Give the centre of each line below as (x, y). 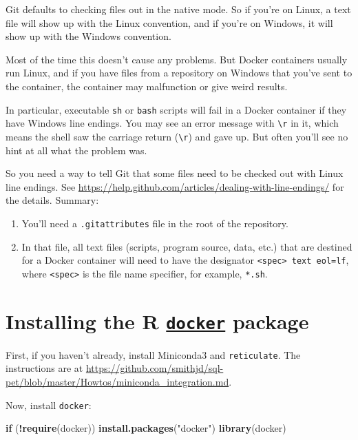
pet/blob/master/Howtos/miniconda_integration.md (117, 381)
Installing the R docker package (157, 321)
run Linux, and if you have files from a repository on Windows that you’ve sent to (179, 73)
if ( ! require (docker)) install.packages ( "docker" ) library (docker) (146, 428)
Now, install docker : (49, 405)
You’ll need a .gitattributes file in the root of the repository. (155, 223)
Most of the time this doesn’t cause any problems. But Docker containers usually (177, 59)
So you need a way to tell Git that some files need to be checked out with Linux (175, 173)
